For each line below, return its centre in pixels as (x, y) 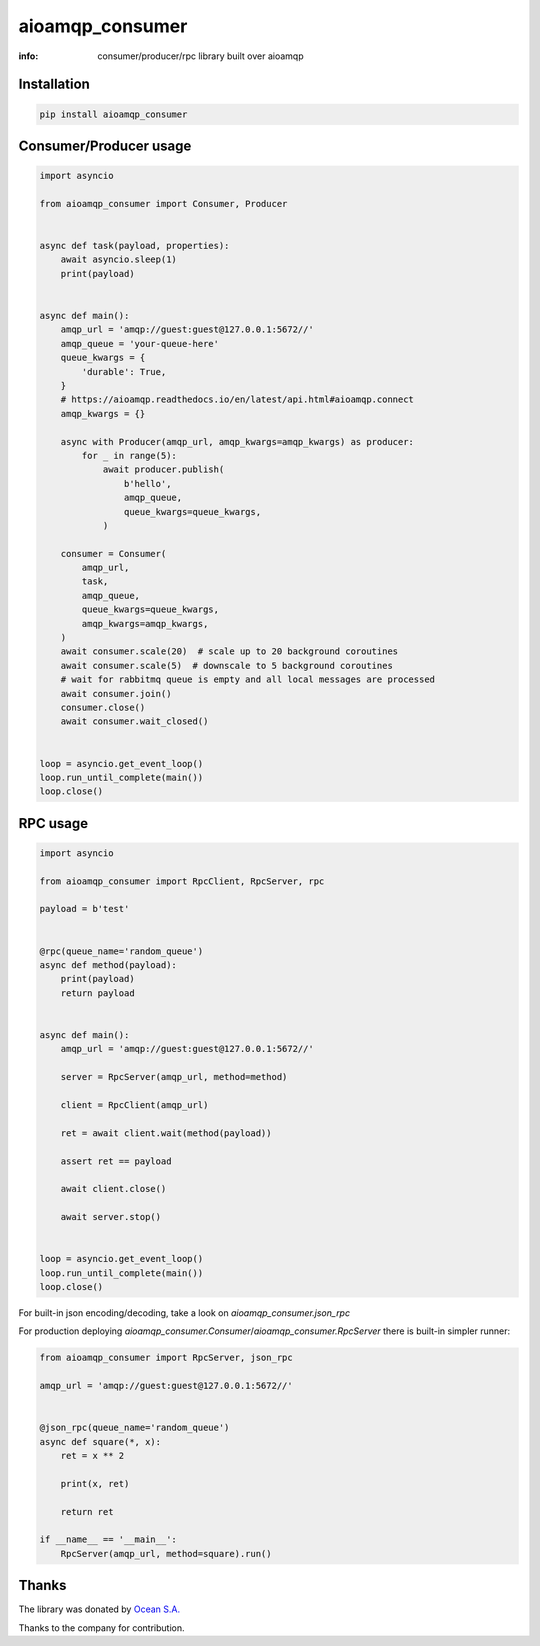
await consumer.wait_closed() (134, 721)
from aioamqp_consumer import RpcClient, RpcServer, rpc (182, 881)
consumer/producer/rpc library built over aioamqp (200, 56)
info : (28, 56)
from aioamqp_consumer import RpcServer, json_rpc (166, 1358)
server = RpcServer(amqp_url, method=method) (174, 1077)
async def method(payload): (108, 965)
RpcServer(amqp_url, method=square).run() (166, 1553)
